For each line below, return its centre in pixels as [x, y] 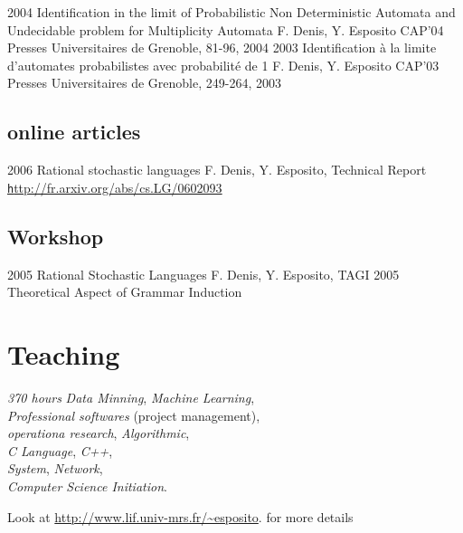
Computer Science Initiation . [87, 485]
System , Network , [55, 468]
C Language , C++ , [60, 450]
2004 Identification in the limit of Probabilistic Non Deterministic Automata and [231, 12]
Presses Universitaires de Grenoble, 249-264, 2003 [144, 83]
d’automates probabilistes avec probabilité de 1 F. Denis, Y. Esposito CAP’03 [223, 65]
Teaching [64, 354]
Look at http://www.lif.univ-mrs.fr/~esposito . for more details [180, 516]
